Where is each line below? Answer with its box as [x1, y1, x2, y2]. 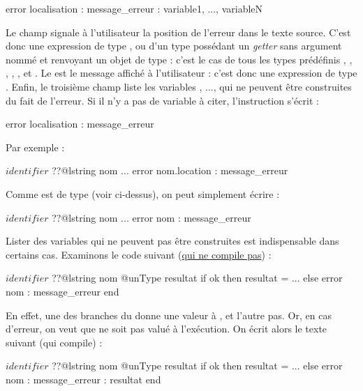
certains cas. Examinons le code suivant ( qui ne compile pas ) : [6, 247, 272, 261]
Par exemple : [6, 139, 65, 154]
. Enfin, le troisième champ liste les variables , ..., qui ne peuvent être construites [6, 79, 352, 93]
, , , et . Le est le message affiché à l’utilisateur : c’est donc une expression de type [6, 66, 357, 80]
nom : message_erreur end [6, 284, 119, 298]
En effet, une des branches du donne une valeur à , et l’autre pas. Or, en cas [6, 307, 332, 322]
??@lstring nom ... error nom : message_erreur [52, 210, 251, 224]
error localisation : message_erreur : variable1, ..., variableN [6, 1, 263, 15]
